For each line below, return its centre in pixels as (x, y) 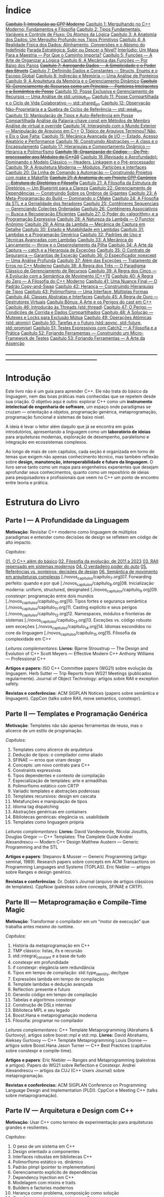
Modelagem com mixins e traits (44, 1183)
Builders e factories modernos (43, 1188)
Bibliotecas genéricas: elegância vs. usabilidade (61, 817)
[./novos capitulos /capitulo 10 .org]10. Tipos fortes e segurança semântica (76, 601)
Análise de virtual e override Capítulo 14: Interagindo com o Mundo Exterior (81, 126)
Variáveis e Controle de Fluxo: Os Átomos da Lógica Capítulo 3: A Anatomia (81, 34)
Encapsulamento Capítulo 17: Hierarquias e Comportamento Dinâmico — (78, 147)
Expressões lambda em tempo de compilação (58, 979)
